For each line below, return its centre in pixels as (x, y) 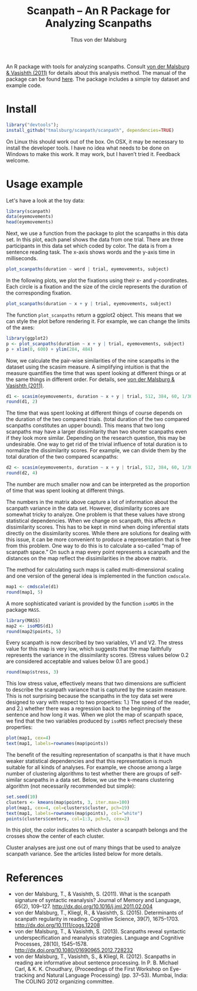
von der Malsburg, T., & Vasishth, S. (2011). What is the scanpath (93, 894)
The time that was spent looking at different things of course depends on (94, 413)
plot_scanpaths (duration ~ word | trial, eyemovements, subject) (87, 269)
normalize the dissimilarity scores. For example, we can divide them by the (96, 450)
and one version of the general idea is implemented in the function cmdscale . (98, 576)
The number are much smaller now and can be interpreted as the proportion (98, 485)
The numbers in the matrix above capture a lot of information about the (92, 502)
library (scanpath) (28, 211)
